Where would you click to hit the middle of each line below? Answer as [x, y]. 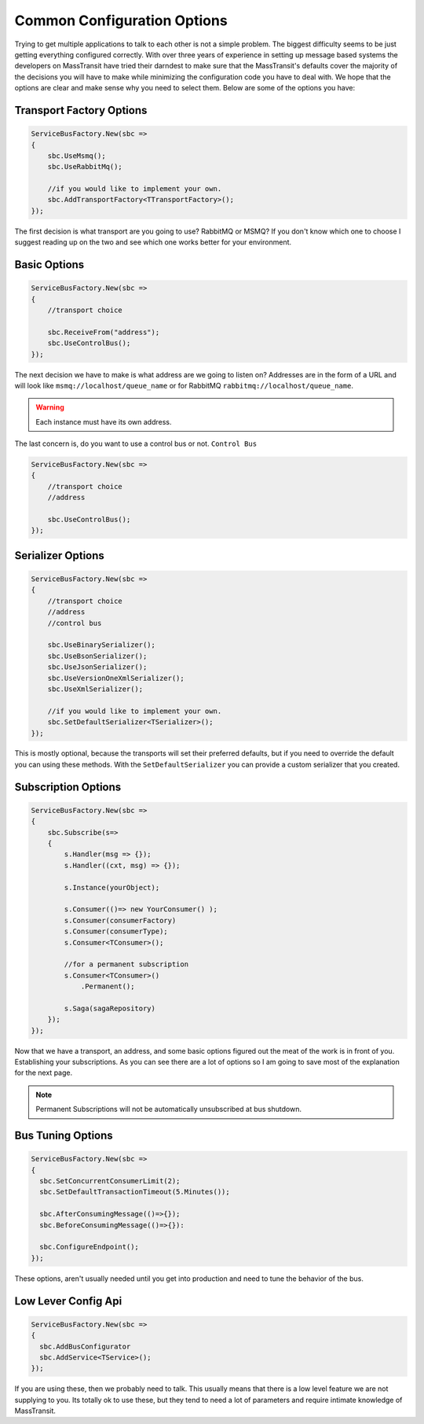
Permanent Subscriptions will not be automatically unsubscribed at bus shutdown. [169, 1109]
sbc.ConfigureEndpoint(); [89, 1247]
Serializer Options [60, 556]
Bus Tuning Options [64, 1136]
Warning [50, 407]
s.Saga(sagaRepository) [110, 1008]
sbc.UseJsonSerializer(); [97, 667]
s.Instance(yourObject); [112, 887]
